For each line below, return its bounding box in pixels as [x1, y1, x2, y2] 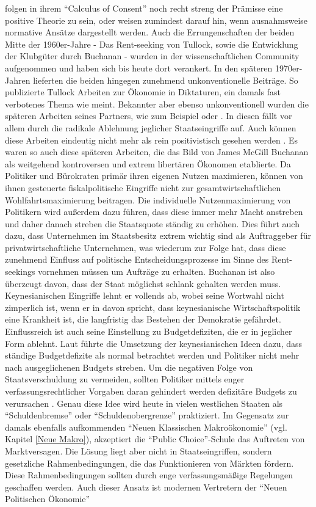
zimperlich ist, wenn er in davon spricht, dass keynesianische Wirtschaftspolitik [5, 301, 301, 313]
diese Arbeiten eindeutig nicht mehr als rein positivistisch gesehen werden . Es [5, 133, 298, 146]
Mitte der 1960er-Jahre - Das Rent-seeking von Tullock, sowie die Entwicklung [5, 37, 298, 50]
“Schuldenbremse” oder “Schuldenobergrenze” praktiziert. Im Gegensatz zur [5, 409, 289, 421]
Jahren [5, 73, 31, 86]
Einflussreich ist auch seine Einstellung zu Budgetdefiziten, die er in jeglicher [5, 325, 292, 338]
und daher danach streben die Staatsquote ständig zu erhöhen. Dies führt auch [5, 217, 300, 230]
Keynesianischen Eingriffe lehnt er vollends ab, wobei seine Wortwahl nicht [5, 289, 284, 302]
